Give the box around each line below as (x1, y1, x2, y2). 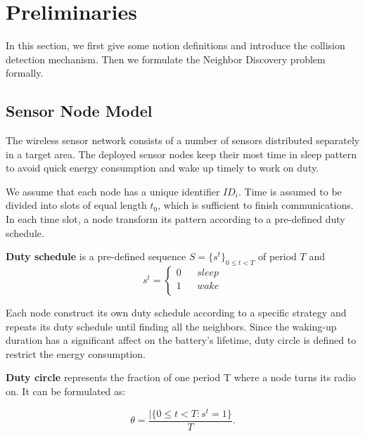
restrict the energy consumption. (6, 346, 146, 361)
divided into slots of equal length (6, 198, 147, 212)
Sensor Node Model (6, 100, 153, 122)
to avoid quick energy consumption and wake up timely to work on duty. (6, 160, 319, 175)
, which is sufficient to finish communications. (158, 198, 354, 212)
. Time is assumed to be (238, 184, 342, 198)
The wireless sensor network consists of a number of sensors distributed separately (6, 133, 360, 148)
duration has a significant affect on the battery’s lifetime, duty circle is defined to (6, 333, 357, 347)
